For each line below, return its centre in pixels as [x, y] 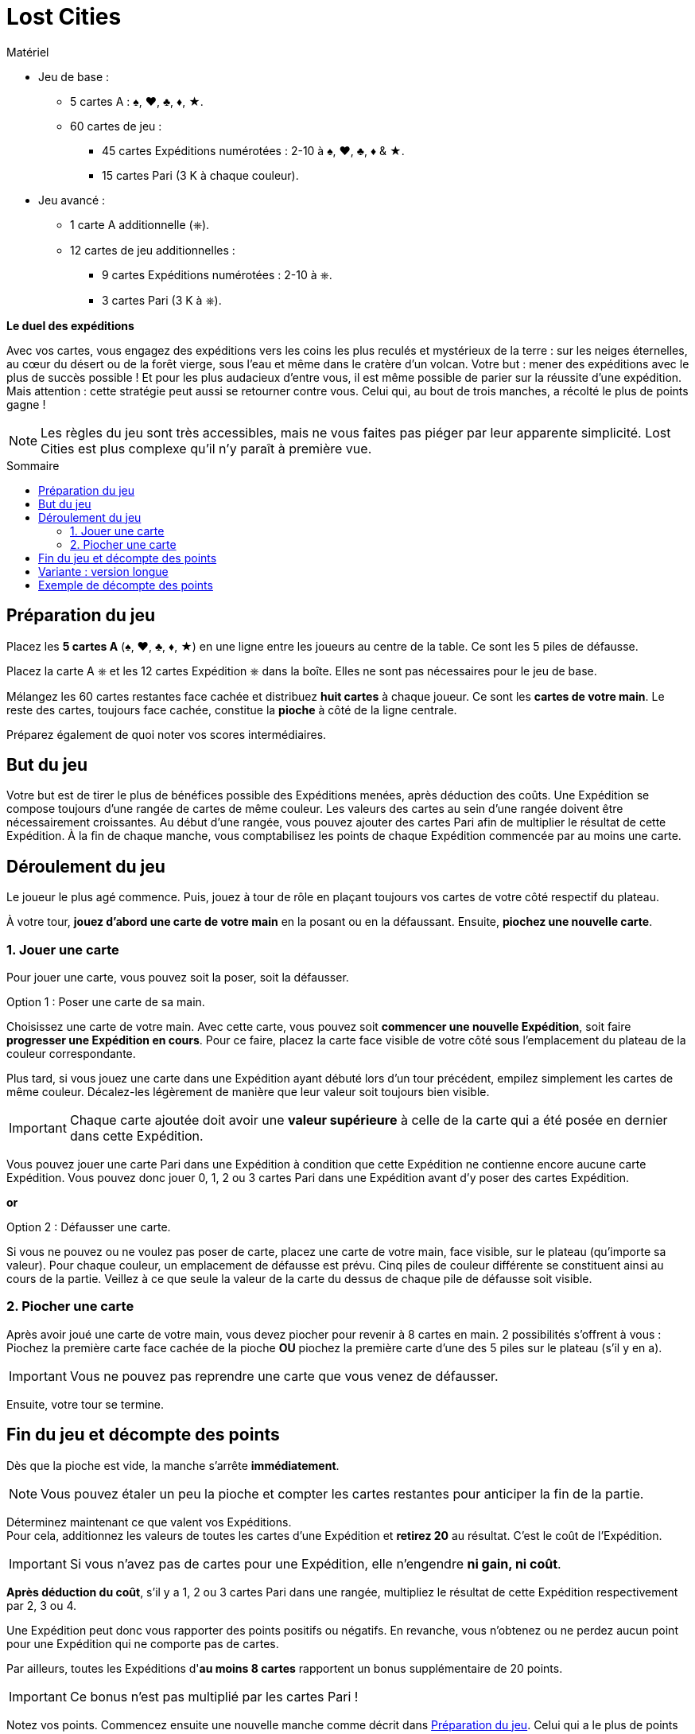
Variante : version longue [103, 571]
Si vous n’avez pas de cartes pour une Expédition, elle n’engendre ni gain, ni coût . [315, 1563]
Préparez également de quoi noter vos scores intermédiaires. [167, 734]
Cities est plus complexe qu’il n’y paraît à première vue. [206, 448]
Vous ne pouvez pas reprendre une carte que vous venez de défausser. [284, 1376]
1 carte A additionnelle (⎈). [140, 224]
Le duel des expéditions [70, 325]
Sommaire [33, 465]
